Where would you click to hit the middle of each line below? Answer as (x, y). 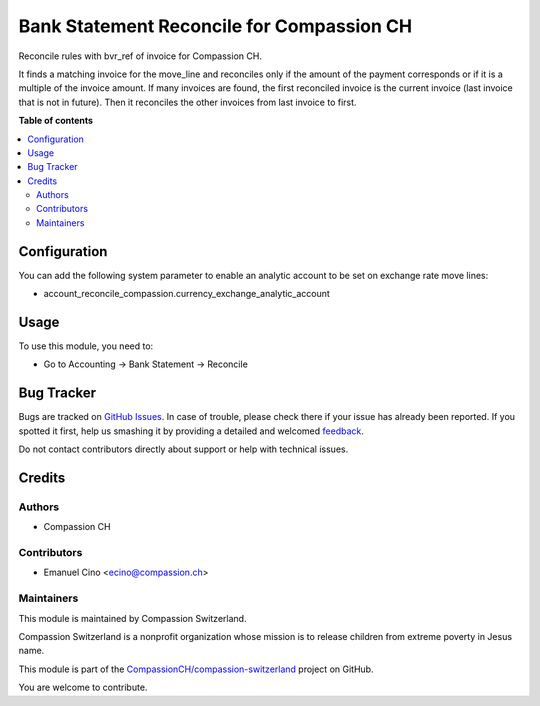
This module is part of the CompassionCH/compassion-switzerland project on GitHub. (196, 669)
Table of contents (56, 121)
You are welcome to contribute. (83, 687)
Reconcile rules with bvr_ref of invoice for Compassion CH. (140, 56)
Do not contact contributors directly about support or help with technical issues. (183, 449)
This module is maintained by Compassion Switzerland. (132, 618)
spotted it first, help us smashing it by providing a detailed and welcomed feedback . (191, 431)
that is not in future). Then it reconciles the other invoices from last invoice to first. (187, 102)
